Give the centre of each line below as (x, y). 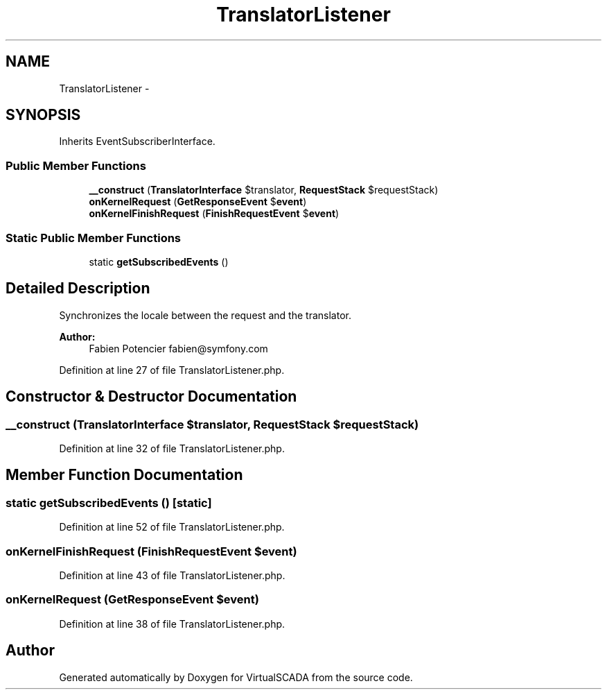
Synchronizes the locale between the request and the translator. (205, 315)
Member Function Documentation (124, 475)
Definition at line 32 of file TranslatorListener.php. (172, 448)
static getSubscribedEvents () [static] (109, 503)
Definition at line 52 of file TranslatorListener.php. (172, 527)
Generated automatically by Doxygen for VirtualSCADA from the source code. (236, 677)
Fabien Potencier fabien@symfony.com (178, 348)
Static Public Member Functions (94, 238)
